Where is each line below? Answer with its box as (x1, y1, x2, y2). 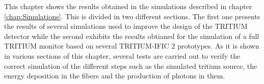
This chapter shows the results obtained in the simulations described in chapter (4, 1, 252, 11)
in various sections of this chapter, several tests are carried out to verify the (4, 50, 241, 61)
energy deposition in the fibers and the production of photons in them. (4, 70, 225, 81)
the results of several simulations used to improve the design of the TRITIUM (4, 21, 248, 31)
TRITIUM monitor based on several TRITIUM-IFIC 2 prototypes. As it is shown (4, 40, 259, 51)
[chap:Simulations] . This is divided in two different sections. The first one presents (4, 11, 260, 21)
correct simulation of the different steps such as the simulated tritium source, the (4, 60, 257, 71)
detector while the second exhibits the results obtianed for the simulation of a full (4, 30, 259, 41)
